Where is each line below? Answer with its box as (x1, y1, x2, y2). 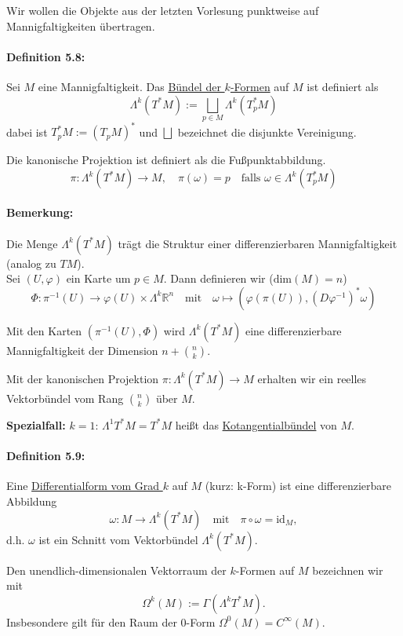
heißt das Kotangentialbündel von (175, 416, 337, 433)
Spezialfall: (6, 416, 66, 433)
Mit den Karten (6, 322, 82, 338)
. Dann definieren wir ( (163, 270, 274, 287)
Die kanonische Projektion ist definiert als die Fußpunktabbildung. (6, 152, 326, 168)
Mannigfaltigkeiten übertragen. (6, 17, 155, 34)
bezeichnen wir (312, 561, 383, 578)
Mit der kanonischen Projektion (6, 370, 159, 386)
